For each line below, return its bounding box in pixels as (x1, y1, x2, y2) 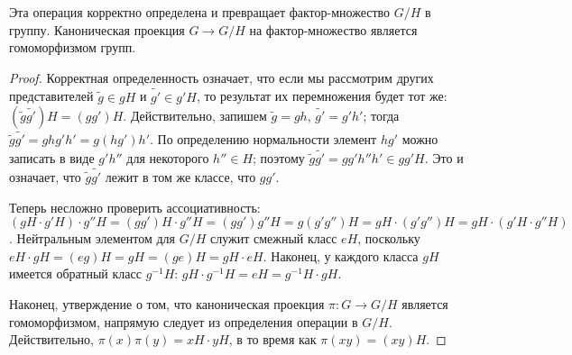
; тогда (363, 106, 400, 125)
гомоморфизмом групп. (9, 38, 136, 57)
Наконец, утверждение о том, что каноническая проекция (9, 295, 325, 313)
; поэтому (253, 149, 305, 168)
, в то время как (228, 330, 317, 349)
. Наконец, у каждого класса (263, 246, 419, 265)
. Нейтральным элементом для (9, 229, 176, 248)
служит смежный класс (210, 229, 337, 248)
